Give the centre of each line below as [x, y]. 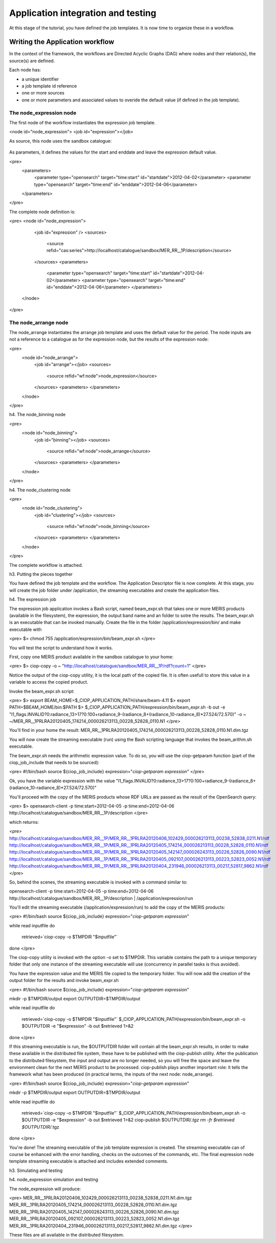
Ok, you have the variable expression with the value [62, 781]
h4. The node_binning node [37, 415]
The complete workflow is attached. [46, 565]
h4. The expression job [33, 600]
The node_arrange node [39, 322]
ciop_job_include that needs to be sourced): [54, 763]
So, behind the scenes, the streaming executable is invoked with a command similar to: [98, 882]
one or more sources [43, 93]
